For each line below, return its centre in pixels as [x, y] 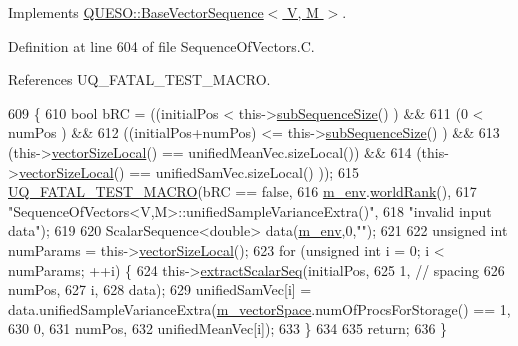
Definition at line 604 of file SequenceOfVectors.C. [161, 45]
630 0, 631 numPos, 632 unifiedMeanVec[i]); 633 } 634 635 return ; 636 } [228, 328]
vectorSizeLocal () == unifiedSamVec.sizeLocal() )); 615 [188, 171]
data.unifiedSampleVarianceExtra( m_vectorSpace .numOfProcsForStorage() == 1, [259, 308]
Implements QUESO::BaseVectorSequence [136, 12]
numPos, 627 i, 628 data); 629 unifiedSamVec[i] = [160, 289]
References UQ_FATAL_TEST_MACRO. [139, 79]
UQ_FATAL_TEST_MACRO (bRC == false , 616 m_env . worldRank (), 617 [242, 191]
